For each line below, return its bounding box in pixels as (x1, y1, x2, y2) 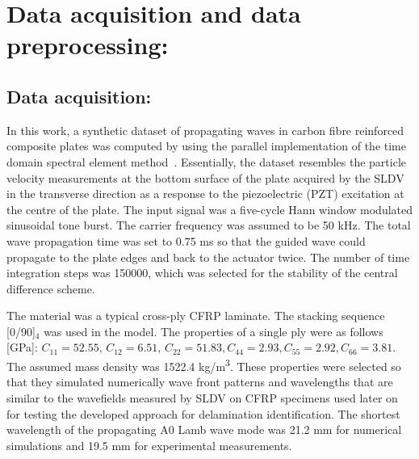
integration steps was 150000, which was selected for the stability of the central (6, 264, 398, 281)
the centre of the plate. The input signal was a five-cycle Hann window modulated (6, 200, 413, 217)
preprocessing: (6, 28, 169, 61)
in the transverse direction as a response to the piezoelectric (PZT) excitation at (6, 185, 404, 202)
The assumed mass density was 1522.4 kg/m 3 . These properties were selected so (6, 356, 401, 374)
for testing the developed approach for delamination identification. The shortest (6, 405, 400, 422)
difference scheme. (6, 280, 95, 297)
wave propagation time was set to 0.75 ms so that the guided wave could (6, 232, 366, 249)
